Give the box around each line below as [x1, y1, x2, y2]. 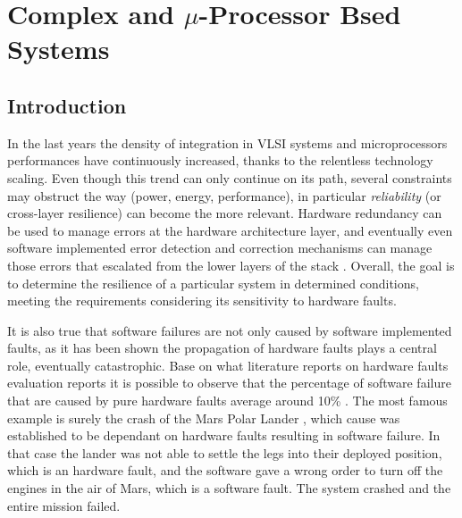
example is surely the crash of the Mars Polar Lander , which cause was [7, 408, 400, 427]
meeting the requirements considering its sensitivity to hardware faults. [7, 291, 397, 310]
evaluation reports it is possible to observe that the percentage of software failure [7, 373, 451, 392]
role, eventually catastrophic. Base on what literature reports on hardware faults [7, 355, 449, 374]
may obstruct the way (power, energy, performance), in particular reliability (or [7, 186, 441, 205]
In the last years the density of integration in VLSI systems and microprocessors [7, 133, 448, 152]
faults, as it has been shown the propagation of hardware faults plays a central [7, 338, 437, 357]
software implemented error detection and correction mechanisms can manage [7, 238, 433, 257]
